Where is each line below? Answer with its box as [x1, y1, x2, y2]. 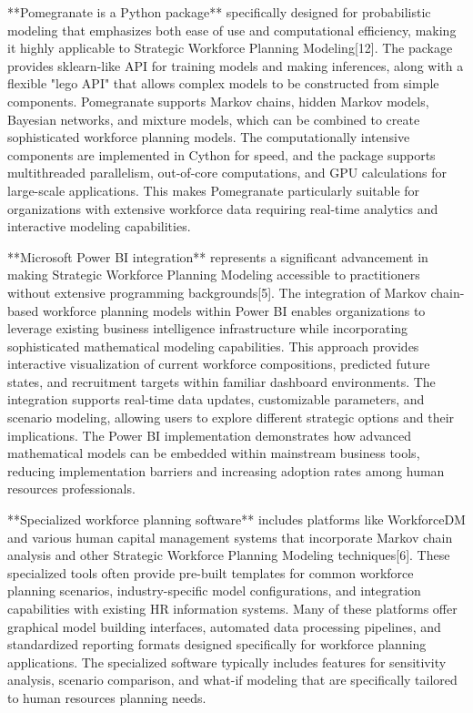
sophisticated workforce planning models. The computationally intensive [7, 127, 410, 147]
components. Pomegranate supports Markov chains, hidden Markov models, [7, 91, 429, 110]
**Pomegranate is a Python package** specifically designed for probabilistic [7, 3, 431, 21]
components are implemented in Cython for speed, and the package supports [7, 145, 436, 164]
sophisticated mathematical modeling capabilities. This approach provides [7, 336, 419, 355]
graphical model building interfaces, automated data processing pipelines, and [7, 616, 441, 636]
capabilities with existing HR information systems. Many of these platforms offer [7, 599, 458, 617]
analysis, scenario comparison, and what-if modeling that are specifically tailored [7, 670, 458, 689]
